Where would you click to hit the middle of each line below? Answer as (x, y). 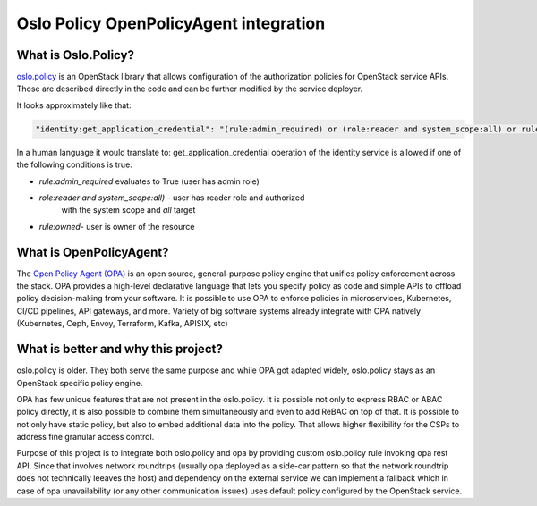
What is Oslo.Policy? (75, 55)
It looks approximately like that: (74, 105)
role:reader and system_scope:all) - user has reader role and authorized (172, 198)
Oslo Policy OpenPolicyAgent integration (171, 23)
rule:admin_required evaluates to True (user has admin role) (149, 181)
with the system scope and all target (128, 210)
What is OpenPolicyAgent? (93, 252)
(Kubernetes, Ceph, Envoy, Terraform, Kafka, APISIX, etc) (122, 324)
